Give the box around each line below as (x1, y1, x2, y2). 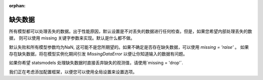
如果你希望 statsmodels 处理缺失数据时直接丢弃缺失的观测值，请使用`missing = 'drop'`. (9, 60, 184, 66)
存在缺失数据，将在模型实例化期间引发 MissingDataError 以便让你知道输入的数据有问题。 (9, 51, 188, 57)
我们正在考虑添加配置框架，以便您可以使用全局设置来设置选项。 (9, 69, 137, 75)
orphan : (9, 3, 26, 8)
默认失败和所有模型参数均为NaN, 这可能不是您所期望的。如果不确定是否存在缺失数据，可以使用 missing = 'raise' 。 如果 (9, 44, 249, 50)
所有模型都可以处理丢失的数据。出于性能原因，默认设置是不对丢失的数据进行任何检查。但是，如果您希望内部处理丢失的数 (9, 28, 252, 34)
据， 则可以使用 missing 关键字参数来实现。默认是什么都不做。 (9, 35, 135, 41)
